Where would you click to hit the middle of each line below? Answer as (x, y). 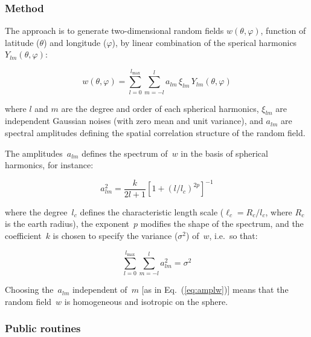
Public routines (43, 328)
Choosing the (29, 290)
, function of (283, 31)
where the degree (36, 211)
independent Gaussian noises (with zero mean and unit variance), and (134, 121)
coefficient (23, 235)
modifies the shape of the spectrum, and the (222, 224)
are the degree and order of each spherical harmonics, (160, 108)
